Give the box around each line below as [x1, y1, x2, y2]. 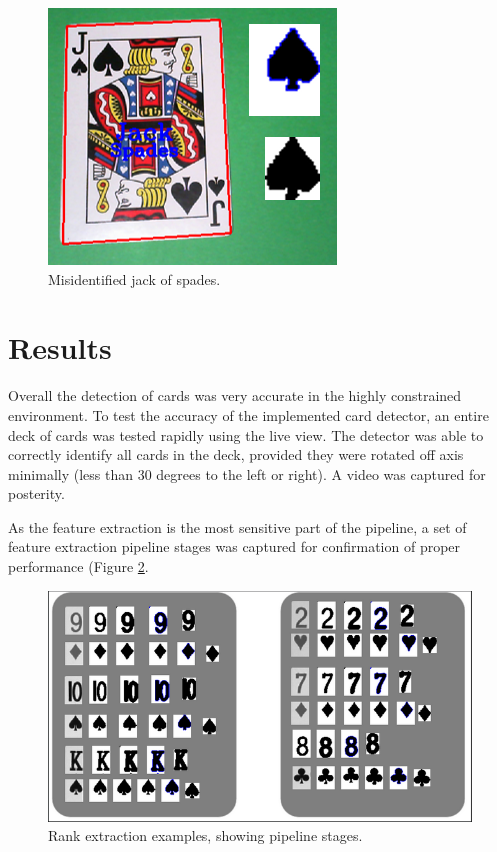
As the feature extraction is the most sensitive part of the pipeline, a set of [8, 516, 467, 537]
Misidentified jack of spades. [48, 268, 221, 289]
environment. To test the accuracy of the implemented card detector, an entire [8, 404, 489, 425]
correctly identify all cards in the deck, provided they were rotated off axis [8, 444, 464, 465]
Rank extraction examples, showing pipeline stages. [48, 825, 363, 846]
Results [8, 327, 112, 368]
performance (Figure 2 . [8, 556, 149, 577]
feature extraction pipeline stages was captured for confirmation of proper [8, 536, 461, 557]
